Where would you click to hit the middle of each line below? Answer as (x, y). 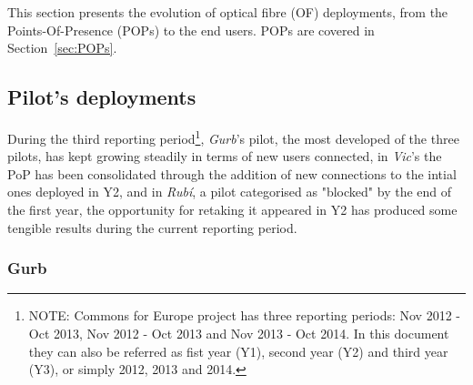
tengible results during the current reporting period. (152, 227)
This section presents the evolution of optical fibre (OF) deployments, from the (228, 12)
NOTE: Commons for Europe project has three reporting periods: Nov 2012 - (244, 315)
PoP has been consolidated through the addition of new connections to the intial (232, 173)
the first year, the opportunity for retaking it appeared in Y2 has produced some (232, 210)
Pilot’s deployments (102, 97)
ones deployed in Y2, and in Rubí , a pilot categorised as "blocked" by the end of (230, 192)
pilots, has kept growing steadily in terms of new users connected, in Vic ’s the (225, 156)
